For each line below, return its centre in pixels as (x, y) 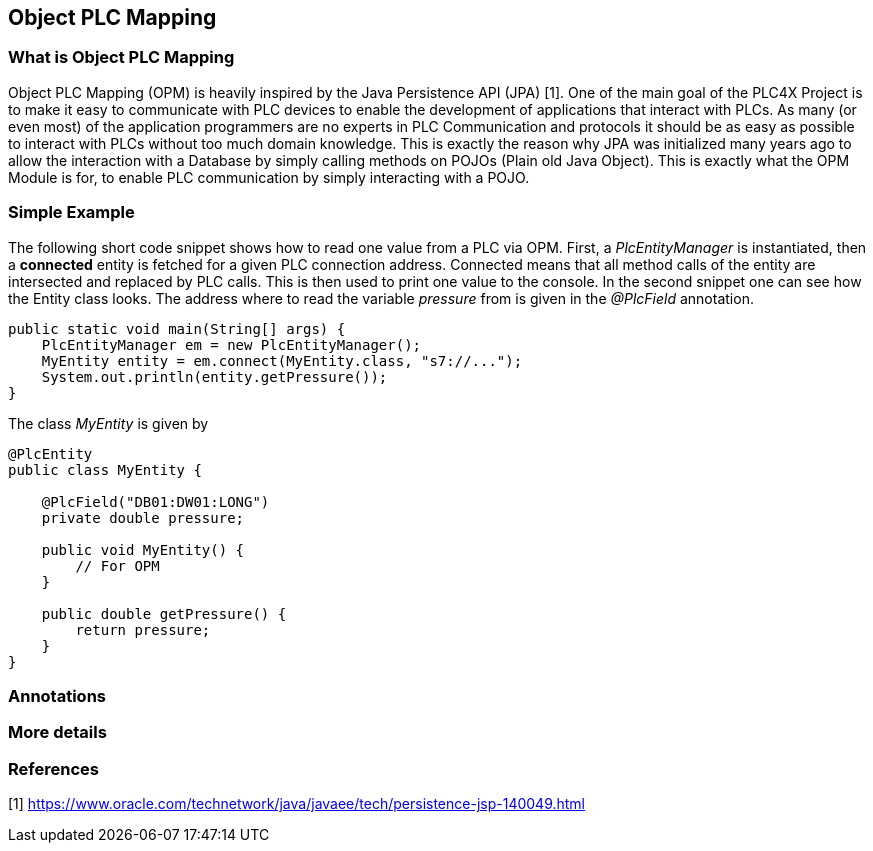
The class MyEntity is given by (108, 423)
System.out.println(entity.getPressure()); (214, 376)
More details (57, 732)
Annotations (57, 695)
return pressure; (143, 629)
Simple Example (71, 212)
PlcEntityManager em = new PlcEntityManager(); (231, 344)
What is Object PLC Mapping (121, 57)
